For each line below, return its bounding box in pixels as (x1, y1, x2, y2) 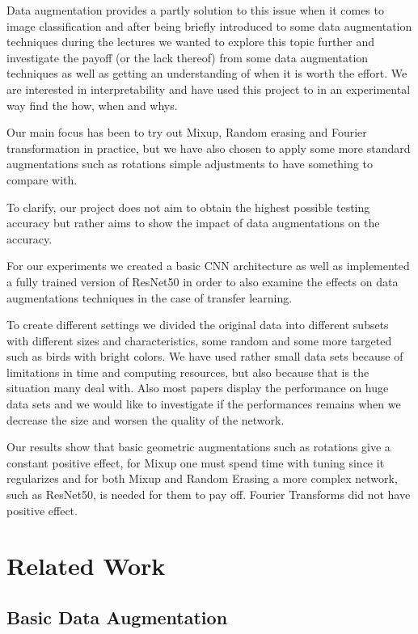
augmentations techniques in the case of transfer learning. (6, 289, 293, 306)
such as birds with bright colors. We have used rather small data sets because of (6, 348, 403, 365)
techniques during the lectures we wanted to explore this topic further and (6, 33, 375, 50)
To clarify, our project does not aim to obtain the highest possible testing (6, 198, 370, 215)
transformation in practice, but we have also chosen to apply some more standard (6, 139, 411, 156)
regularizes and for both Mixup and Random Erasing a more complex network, (6, 470, 398, 487)
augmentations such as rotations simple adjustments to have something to (6, 155, 373, 172)
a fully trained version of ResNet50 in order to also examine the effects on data (6, 273, 399, 290)
